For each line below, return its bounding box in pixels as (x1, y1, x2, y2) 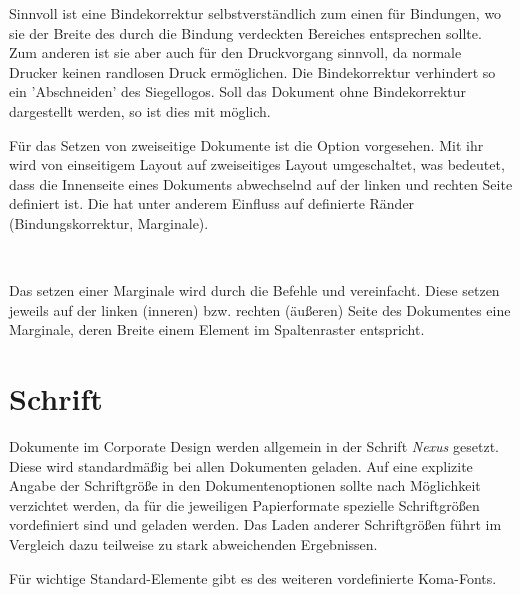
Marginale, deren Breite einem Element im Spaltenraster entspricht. (9, 319, 425, 340)
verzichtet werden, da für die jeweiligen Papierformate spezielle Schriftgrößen (9, 494, 480, 515)
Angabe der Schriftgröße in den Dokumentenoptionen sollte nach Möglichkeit (9, 475, 481, 496)
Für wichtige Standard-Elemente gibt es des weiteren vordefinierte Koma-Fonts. (9, 567, 497, 588)
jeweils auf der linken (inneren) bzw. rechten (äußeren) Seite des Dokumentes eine (9, 299, 511, 320)
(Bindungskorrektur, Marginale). (9, 212, 209, 233)
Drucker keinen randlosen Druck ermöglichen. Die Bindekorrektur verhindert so (9, 61, 496, 82)
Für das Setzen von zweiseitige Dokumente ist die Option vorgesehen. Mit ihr (9, 134, 484, 155)
